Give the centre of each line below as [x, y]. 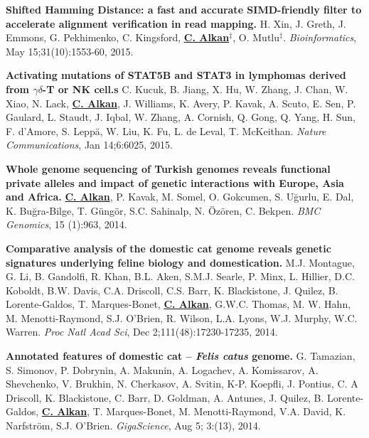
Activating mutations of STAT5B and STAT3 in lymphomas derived [176, 75]
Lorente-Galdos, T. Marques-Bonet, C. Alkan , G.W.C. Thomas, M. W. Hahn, [178, 304]
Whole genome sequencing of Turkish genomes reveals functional [168, 168]
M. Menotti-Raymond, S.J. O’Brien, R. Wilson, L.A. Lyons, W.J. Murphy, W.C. [182, 317]
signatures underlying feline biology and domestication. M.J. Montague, [180, 262]
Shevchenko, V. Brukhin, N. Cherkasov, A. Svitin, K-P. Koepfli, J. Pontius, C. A [182, 384]
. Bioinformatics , [320, 37]
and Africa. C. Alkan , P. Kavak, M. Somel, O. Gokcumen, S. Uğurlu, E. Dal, [180, 197]
